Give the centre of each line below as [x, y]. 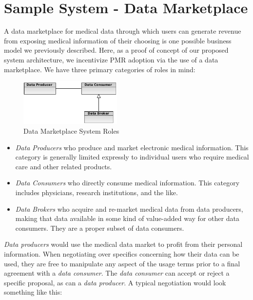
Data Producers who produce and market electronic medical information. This [132, 147]
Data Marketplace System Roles [71, 131]
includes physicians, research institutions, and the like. [97, 192]
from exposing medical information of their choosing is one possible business [118, 40]
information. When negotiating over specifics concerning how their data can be [122, 253]
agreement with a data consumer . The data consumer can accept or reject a [117, 273]
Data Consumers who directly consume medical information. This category [127, 183]
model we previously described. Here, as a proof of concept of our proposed [116, 50]
